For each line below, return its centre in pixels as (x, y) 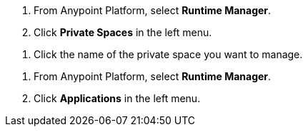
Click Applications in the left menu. (117, 98)
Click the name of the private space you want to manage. (168, 54)
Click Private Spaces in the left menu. (123, 32)
